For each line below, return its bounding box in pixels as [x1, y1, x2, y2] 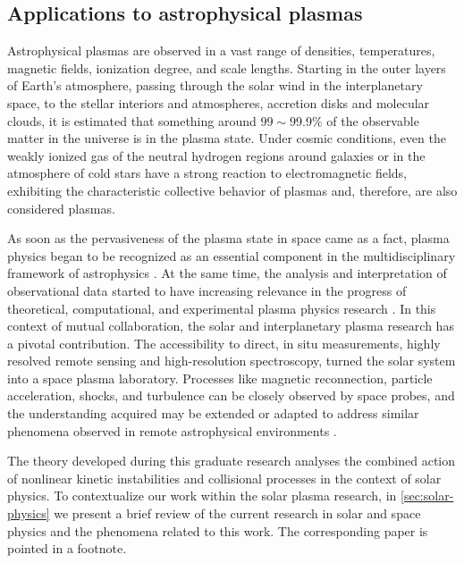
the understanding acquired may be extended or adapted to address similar [7, 404, 419, 423]
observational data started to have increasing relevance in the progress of [7, 281, 407, 299]
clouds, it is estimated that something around [7, 111, 257, 130]
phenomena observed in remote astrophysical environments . [7, 421, 337, 440]
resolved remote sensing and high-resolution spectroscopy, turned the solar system [7, 351, 456, 370]
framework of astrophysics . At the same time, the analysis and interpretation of [7, 264, 447, 282]
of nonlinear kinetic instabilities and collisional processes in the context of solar [7, 468, 442, 487]
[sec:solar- [401, 486, 454, 505]
